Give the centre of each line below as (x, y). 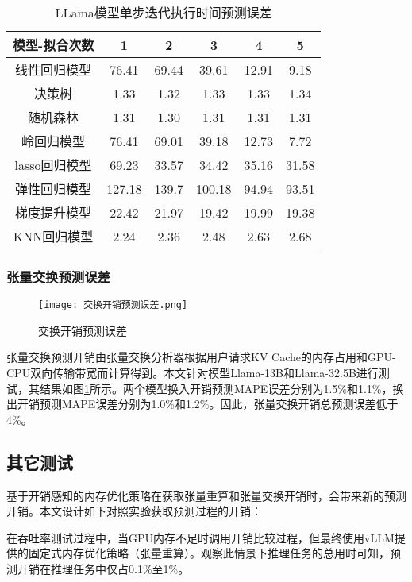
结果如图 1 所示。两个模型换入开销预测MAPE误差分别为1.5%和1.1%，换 (221, 388)
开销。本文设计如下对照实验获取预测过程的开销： (134, 511)
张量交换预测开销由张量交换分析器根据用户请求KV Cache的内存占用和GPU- (201, 357)
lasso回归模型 (53, 165)
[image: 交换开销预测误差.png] (113, 305)
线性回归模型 (54, 69)
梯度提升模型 (54, 212)
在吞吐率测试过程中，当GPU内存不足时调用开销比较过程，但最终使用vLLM (200, 537)
